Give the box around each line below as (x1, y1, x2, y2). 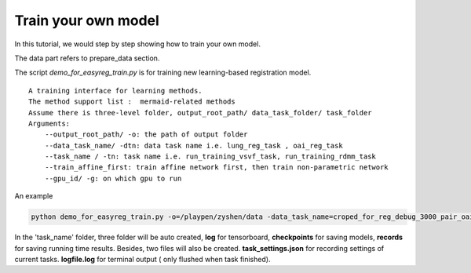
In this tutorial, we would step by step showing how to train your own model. (14, 39, 261, 49)
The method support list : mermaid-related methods (28, 97, 235, 106)
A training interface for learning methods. (28, 86, 203, 95)
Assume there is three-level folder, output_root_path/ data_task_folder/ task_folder (28, 108, 372, 117)
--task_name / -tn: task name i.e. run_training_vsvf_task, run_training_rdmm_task (44, 152, 377, 161)
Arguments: (28, 118, 71, 128)
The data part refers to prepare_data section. (14, 53, 160, 63)
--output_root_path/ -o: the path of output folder (44, 130, 248, 139)
